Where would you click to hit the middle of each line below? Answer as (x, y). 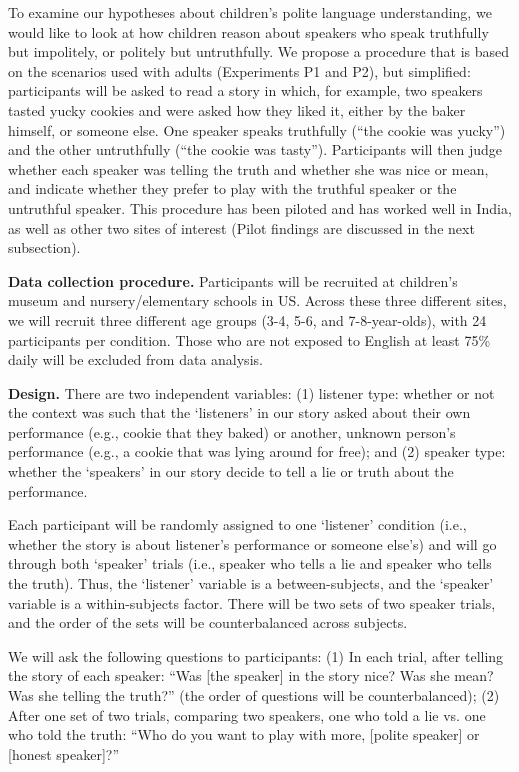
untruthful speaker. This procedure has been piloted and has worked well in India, (260, 207)
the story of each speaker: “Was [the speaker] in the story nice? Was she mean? (251, 675)
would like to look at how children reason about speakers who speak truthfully (248, 31)
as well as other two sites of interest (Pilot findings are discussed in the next (241, 227)
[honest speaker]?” (64, 753)
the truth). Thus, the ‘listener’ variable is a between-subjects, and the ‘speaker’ (251, 583)
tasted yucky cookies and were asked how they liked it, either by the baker (237, 109)
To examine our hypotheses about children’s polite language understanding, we (250, 12)
